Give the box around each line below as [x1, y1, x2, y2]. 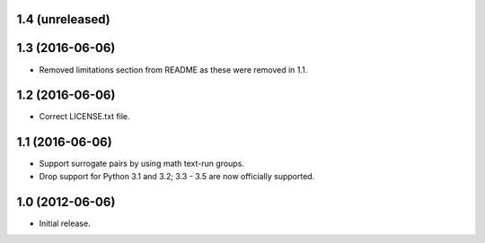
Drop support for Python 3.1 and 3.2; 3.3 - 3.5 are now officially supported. [39, 170, 315, 181]
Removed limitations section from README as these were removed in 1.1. [39, 64, 308, 75]
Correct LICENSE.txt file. [39, 111, 130, 122]
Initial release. [39, 218, 91, 229]
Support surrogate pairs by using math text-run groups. [39, 158, 244, 169]
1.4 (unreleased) [16, 12, 111, 27]
